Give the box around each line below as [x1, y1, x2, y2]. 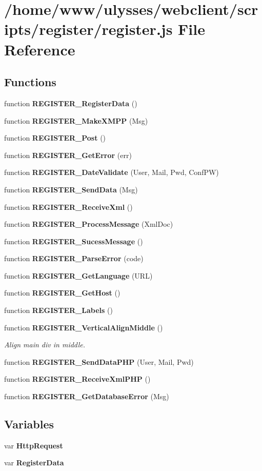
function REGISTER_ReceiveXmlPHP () [4, 374, 151, 384]
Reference [4, 38, 75, 60]
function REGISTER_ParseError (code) [4, 253, 144, 264]
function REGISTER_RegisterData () [4, 97, 137, 108]
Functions [4, 74, 56, 90]
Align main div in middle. [4, 339, 86, 350]
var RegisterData [4, 457, 64, 468]
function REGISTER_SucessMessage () [4, 235, 143, 246]
